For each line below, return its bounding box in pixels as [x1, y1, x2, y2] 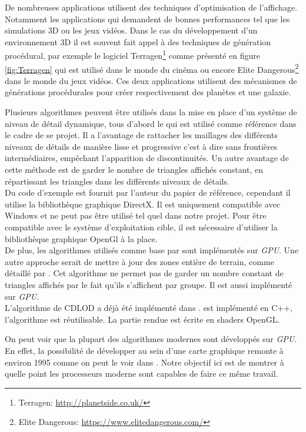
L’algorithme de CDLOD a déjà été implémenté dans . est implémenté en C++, [5, 302, 292, 314]
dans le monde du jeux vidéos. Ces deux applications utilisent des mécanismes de [5, 74, 297, 86]
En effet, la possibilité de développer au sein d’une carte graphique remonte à [5, 344, 284, 356]
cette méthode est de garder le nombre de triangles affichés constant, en [5, 163, 264, 176]
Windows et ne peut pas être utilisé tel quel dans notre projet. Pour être [5, 209, 267, 222]
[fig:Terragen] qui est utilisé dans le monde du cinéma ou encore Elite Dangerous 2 [5, 61, 299, 75]
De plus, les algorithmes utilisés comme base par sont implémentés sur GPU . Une [5, 244, 299, 256]
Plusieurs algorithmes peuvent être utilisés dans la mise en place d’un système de [5, 106, 297, 118]
